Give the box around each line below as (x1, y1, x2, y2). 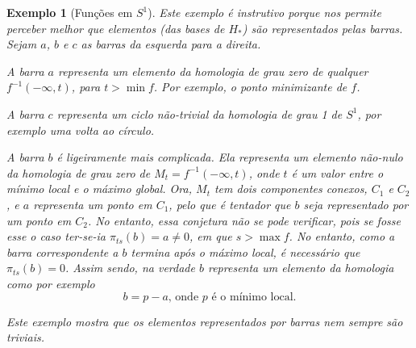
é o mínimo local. (211, 291, 297, 303)
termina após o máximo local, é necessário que (131, 243, 360, 260)
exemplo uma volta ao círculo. (6, 121, 155, 138)
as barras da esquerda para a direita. (81, 36, 261, 52)
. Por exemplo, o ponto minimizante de (153, 78, 347, 95)
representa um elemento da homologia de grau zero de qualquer (57, 62, 368, 79)
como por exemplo (6, 275, 95, 291)
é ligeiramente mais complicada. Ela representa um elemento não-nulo (56, 149, 403, 166)
